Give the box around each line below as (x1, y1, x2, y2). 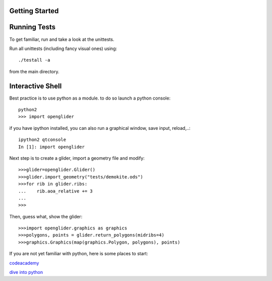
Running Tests (9, 23, 55, 31)
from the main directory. (9, 68, 60, 74)
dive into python (9, 269, 43, 275)
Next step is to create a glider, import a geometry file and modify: (9, 155, 145, 161)
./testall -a (18, 57, 50, 63)
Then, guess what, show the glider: (9, 213, 83, 219)
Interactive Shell (9, 81, 62, 90)
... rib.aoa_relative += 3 (18, 188, 93, 194)
